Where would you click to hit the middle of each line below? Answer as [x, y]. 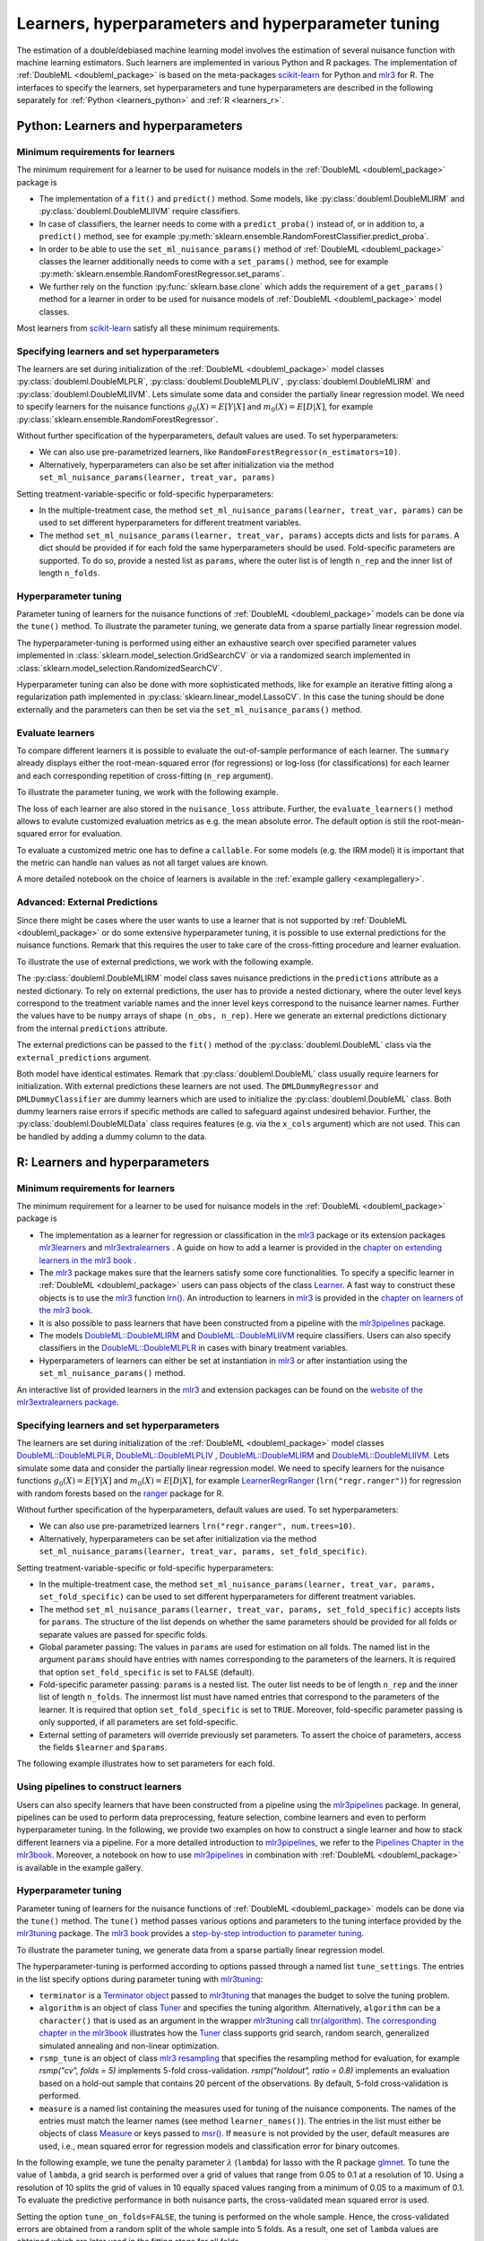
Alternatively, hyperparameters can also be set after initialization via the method [186, 464]
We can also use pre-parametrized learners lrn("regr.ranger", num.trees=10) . [197, 1526]
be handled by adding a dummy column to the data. [112, 1136]
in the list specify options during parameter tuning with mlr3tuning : [140, 1979]
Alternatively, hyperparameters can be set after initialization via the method [178, 1538]
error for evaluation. [86, 834]
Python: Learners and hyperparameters [130, 125]
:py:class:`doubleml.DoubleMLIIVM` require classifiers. [140, 212]
